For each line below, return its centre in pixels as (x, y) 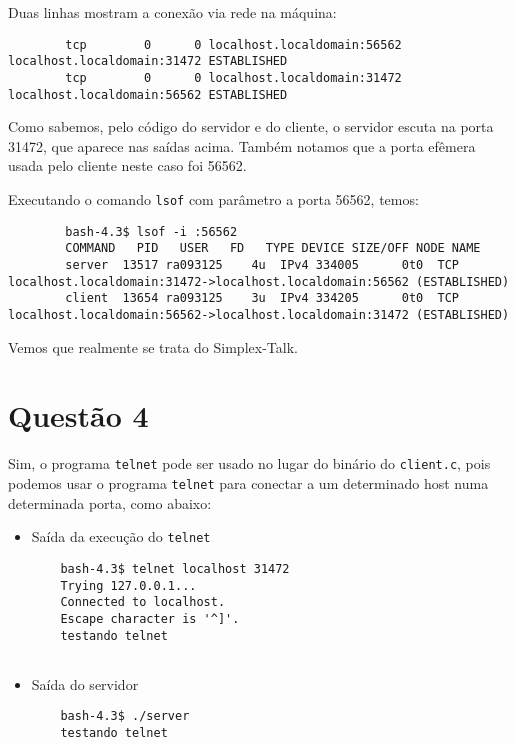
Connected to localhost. (143, 602)
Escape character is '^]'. (150, 618)
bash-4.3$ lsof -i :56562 (151, 231)
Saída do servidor (85, 683)
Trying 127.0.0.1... (128, 585)
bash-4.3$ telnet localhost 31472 (175, 568)
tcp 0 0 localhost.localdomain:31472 (233, 77)
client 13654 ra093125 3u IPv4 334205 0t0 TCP (262, 298)
